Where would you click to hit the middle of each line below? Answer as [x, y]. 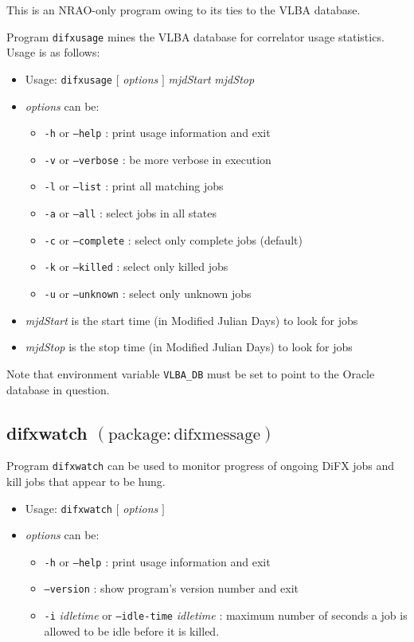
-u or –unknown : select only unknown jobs [148, 294]
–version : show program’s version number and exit [171, 588]
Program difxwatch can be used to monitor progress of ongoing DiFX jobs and [201, 466]
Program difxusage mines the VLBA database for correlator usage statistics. [195, 36]
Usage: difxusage [69, 78]
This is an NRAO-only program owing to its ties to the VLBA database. [184, 10]
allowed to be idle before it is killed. [132, 630]
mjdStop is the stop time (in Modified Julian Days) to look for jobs [189, 347]
